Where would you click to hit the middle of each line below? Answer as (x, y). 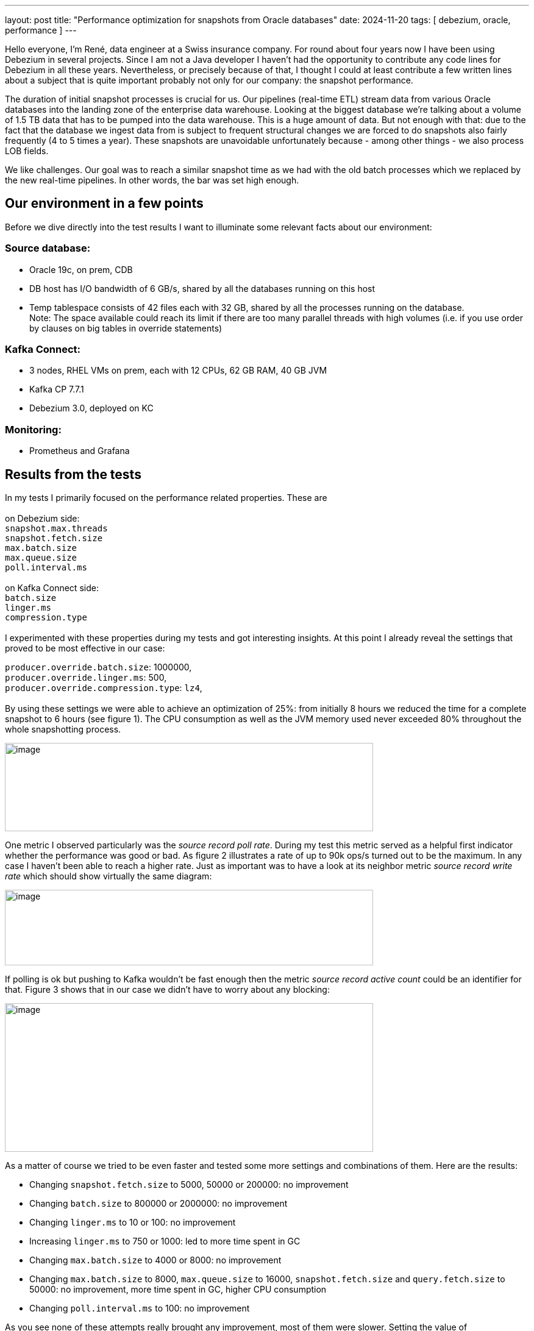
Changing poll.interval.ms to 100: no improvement (140, 1308)
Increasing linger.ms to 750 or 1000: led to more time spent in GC (165, 1241)
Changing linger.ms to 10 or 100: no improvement (133, 1222)
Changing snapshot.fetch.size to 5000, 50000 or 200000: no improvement (189, 1184)
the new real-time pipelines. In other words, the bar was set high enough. (152, 180)
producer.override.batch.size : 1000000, (98, 667)
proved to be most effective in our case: (85, 648)
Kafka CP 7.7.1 (57, 389)
